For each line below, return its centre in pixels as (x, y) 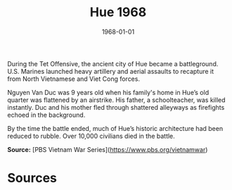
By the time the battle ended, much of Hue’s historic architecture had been (115, 128)
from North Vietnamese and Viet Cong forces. (74, 79)
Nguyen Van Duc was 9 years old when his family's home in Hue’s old (108, 92)
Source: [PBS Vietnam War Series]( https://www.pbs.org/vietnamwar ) (108, 149)
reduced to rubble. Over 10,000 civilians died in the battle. (91, 136)
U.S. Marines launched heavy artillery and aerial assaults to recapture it (111, 71)
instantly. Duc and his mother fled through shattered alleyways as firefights (116, 107)
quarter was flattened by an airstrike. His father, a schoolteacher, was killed (117, 100)
